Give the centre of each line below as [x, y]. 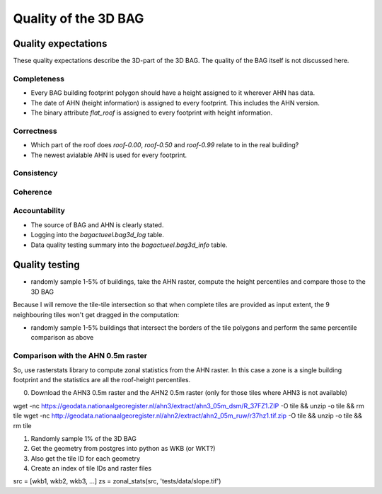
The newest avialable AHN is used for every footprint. [109, 155]
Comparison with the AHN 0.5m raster [80, 356]
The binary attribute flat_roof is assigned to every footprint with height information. [151, 113]
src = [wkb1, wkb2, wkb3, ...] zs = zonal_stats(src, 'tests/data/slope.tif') [117, 481]
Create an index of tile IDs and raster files [91, 469]
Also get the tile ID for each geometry [86, 458]
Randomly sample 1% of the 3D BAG [84, 438]
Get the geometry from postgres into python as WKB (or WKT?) [123, 449]
